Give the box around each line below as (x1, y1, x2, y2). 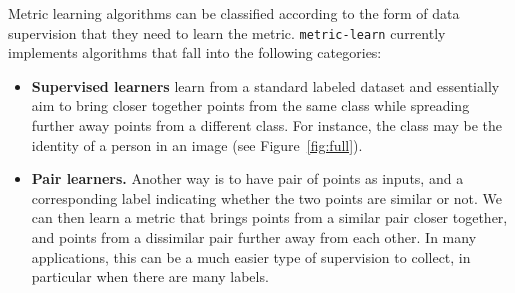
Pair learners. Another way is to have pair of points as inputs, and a (31, 168, 464, 189)
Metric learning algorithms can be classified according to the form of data (8, 3, 460, 23)
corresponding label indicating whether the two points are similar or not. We (31, 187, 503, 208)
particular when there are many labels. (31, 266, 269, 287)
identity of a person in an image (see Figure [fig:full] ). (31, 134, 363, 155)
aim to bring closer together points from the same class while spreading (31, 95, 470, 116)
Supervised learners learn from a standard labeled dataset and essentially (31, 75, 500, 96)
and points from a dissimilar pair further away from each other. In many (31, 227, 477, 247)
